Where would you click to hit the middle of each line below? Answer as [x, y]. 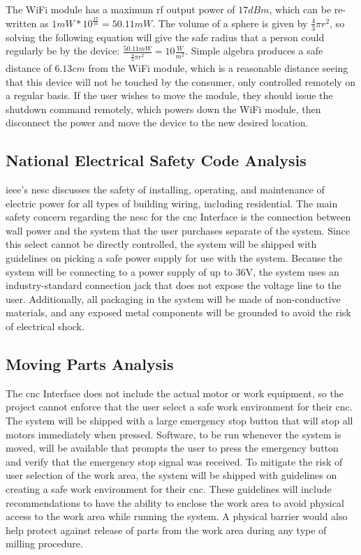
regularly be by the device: [63, 51]
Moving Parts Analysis [90, 364]
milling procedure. [44, 543]
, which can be [300, 9]
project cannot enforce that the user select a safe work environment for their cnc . [179, 407]
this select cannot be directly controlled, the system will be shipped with [161, 244]
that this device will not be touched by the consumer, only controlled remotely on [181, 81]
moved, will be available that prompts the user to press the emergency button [172, 448]
